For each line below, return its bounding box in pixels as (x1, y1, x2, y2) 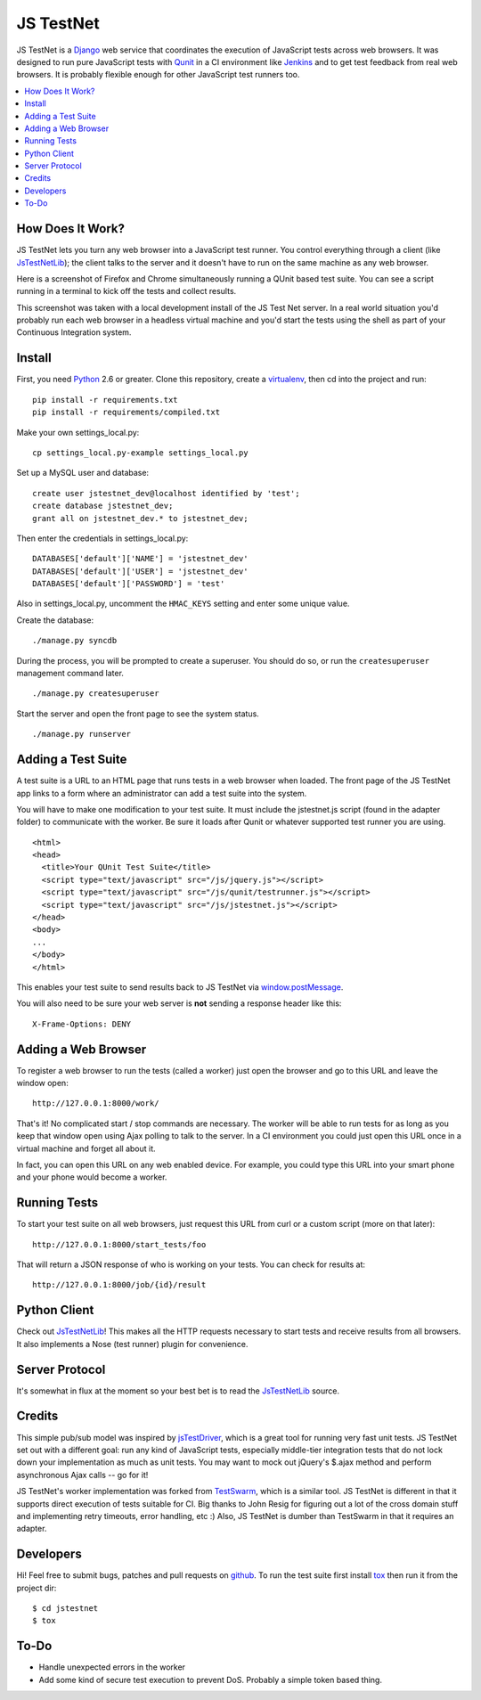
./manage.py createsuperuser (32, 689, 159, 699)
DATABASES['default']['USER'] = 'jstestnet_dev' (32, 566, 249, 576)
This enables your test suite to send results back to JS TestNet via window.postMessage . (16, 981, 344, 993)
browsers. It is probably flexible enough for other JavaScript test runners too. (16, 69, 300, 80)
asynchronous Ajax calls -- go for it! (16, 1469, 149, 1480)
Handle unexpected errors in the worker (38, 1662, 186, 1672)
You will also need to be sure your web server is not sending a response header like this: (16, 998, 342, 1009)
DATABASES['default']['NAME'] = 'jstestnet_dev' (32, 553, 249, 564)
